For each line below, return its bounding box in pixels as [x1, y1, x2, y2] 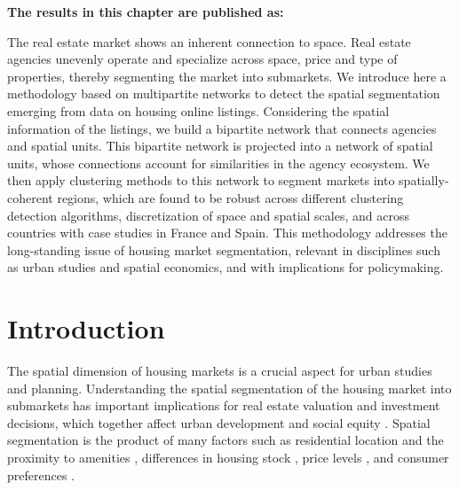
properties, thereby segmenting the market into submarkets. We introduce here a [7, 66, 447, 85]
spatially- [399, 171, 449, 190]
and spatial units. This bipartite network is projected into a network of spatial [7, 136, 433, 155]
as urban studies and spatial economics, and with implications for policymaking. [7, 258, 444, 276]
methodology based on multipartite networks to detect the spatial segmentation [7, 84, 440, 103]
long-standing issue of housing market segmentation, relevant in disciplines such [7, 240, 440, 259]
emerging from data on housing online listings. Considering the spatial [7, 101, 390, 120]
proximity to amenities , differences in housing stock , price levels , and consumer [7, 448, 449, 466]
